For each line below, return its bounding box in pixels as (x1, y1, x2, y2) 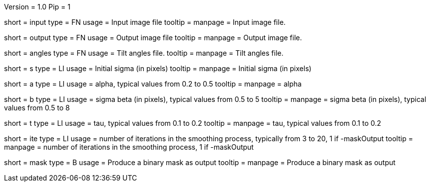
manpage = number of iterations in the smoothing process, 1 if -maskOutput (4, 143, 254, 151)
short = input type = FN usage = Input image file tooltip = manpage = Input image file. (4, 18, 286, 26)
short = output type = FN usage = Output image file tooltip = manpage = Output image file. (4, 33, 302, 42)
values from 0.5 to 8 (4, 103, 70, 112)
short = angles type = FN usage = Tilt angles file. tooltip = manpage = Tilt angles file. (4, 49, 284, 57)
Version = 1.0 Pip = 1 (4, 2, 70, 11)
